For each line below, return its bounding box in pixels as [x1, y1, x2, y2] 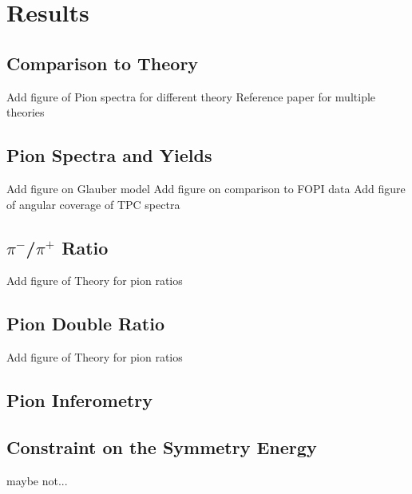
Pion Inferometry [6, 388, 153, 413]
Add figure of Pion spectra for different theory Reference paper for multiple [6, 88, 376, 105]
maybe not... [6, 472, 68, 488]
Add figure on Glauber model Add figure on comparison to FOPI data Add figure [6, 180, 406, 196]
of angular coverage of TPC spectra [6, 196, 180, 212]
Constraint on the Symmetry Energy [6, 434, 317, 459]
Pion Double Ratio [6, 311, 165, 336]
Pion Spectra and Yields [6, 143, 212, 168]
